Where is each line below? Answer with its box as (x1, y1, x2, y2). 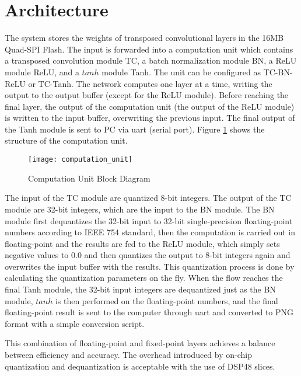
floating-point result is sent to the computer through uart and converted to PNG (5, 306, 294, 318)
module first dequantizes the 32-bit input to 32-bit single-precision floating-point (5, 214, 293, 227)
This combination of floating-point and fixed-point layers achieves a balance (5, 337, 275, 349)
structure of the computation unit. (5, 134, 128, 147)
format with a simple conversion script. (5, 317, 145, 329)
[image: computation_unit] (28, 155, 132, 164)
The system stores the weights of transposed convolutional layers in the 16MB (5, 32, 284, 44)
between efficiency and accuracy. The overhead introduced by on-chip (5, 349, 252, 361)
